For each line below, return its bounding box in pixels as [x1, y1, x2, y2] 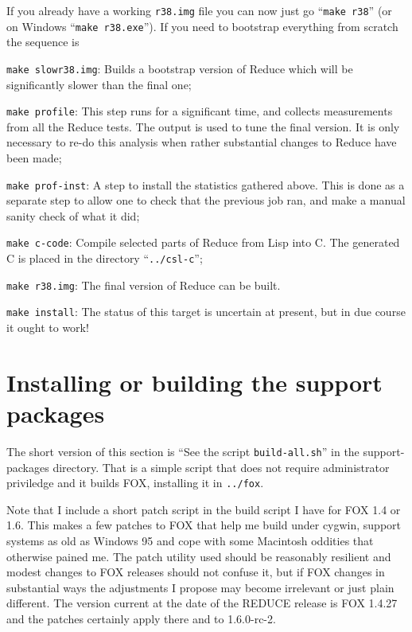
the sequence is [6, 33, 80, 50]
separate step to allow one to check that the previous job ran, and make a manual [6, 192, 406, 209]
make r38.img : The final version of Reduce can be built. [6, 276, 281, 293]
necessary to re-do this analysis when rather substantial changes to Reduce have [6, 134, 397, 150]
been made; [6, 150, 62, 166]
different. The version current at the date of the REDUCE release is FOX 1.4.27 [6, 595, 398, 611]
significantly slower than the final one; [6, 76, 192, 92]
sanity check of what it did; [6, 207, 140, 224]
